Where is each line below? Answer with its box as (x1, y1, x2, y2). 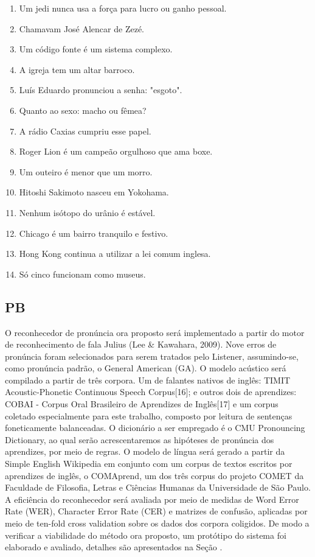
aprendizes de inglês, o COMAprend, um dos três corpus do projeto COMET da (5, 469, 304, 482)
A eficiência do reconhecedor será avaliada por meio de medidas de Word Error (5, 492, 299, 505)
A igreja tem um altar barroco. (19, 63, 135, 75)
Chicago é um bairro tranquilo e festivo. (19, 226, 168, 239)
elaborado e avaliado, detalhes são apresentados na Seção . (5, 541, 223, 553)
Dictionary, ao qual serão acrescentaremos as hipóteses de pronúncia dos (5, 433, 274, 446)
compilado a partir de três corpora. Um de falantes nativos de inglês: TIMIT (5, 373, 291, 386)
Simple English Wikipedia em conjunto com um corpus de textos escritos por (5, 457, 292, 470)
